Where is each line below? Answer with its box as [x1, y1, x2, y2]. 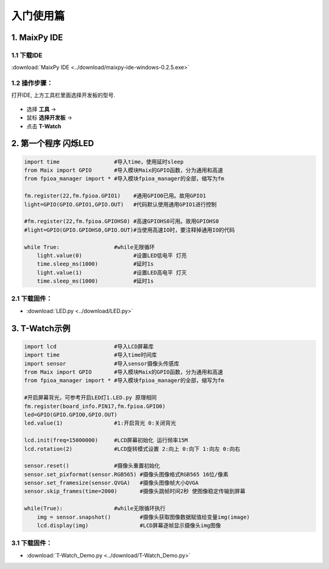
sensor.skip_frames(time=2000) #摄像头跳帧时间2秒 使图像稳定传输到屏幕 [24, 488, 246, 495]
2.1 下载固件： [11, 294, 53, 303]
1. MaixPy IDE [11, 32, 63, 43]
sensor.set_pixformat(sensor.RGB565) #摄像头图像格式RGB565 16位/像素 [24, 471, 228, 478]
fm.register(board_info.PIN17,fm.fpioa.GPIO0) [24, 403, 166, 409]
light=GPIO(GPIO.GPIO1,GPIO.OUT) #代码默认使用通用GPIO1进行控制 [24, 201, 217, 208]
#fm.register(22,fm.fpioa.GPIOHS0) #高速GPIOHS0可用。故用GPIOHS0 [24, 218, 219, 225]
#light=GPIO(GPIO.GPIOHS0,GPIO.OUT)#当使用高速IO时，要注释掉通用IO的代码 [24, 226, 235, 233]
